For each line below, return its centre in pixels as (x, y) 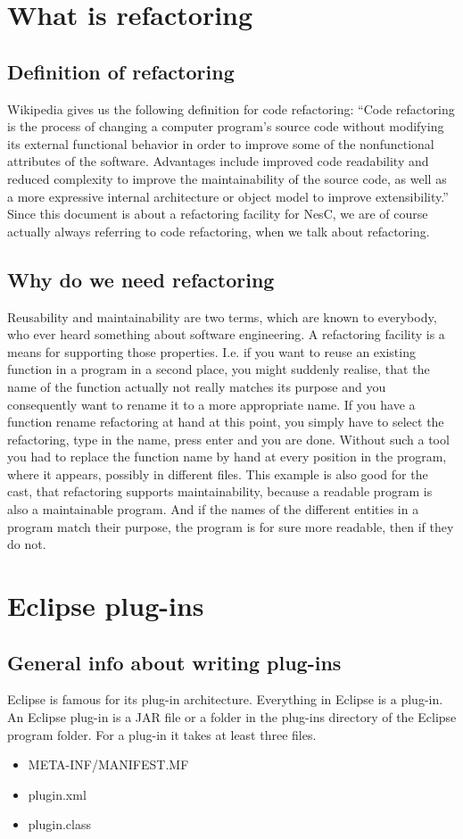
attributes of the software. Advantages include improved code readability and (218, 161)
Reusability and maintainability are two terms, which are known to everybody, (222, 316)
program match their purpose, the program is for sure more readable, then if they (231, 526)
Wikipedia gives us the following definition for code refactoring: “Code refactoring (231, 108)
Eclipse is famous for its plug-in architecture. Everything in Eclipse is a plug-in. (225, 699)
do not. (27, 544)
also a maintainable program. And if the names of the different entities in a (213, 509)
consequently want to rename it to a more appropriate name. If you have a (211, 404)
